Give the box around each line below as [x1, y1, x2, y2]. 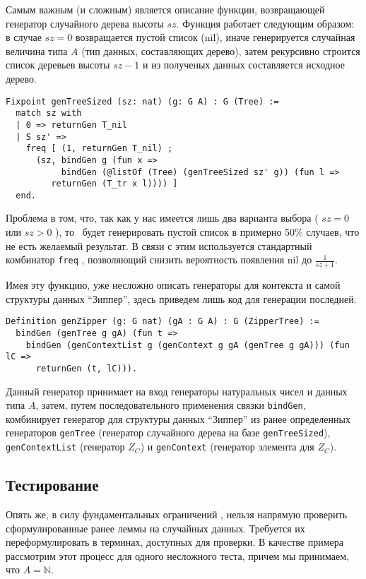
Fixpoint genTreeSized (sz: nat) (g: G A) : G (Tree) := [6, 96, 279, 107]
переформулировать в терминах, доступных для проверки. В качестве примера [6, 535, 343, 549]
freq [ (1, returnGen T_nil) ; [25, 143, 173, 154]
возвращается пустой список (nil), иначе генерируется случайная [76, 30, 355, 44]
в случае [6, 30, 42, 44]
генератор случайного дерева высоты [6, 16, 164, 30]
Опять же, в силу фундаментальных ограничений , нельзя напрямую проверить [6, 506, 348, 521]
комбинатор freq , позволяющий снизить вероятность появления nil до [6, 252, 312, 267]
